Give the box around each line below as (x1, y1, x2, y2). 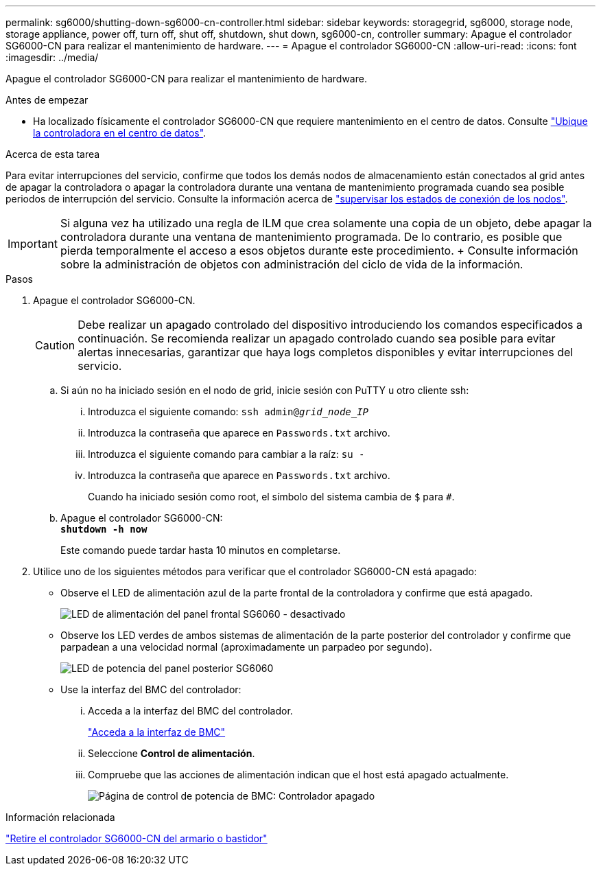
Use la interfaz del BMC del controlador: (60, 684, 241, 695)
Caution (35, 338, 75, 352)
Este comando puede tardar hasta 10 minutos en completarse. (60, 544, 341, 556)
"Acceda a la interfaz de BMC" (88, 726, 226, 738)
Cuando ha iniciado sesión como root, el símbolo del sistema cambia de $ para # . (88, 491, 455, 502)
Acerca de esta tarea (5, 148, 100, 160)
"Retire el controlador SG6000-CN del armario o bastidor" (5, 833, 268, 844)
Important (8, 237, 58, 251)
